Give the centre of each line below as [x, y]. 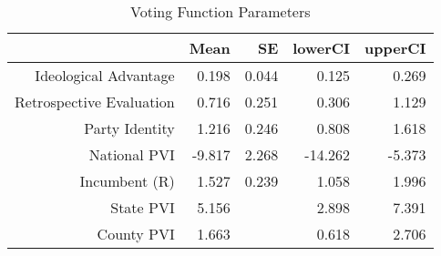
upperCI [395, 48]
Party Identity [129, 128]
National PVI [132, 154]
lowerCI [322, 48]
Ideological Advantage [105, 75]
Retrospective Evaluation [95, 102]
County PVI [136, 234]
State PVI [143, 207]
